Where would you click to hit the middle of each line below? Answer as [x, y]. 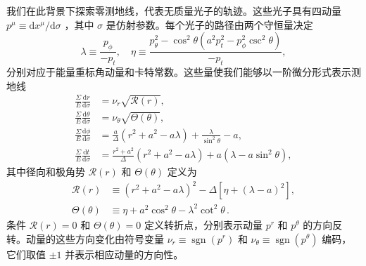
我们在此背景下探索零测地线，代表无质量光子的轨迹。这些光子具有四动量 [174, 11]
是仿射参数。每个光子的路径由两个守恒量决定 [209, 24]
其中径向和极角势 [46, 172]
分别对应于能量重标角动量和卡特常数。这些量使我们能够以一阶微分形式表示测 [184, 72]
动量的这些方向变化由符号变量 [95, 238]
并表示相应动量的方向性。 [124, 254]
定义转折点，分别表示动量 [203, 224]
